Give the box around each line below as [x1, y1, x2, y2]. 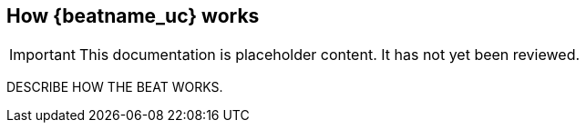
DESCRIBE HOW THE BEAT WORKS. [6, 79, 223, 95]
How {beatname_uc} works [6, 5, 260, 27]
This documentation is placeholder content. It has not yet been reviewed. [78, 45, 581, 65]
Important [9, 45, 76, 65]
